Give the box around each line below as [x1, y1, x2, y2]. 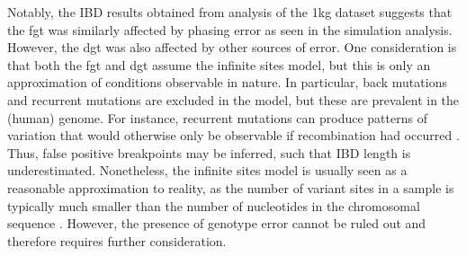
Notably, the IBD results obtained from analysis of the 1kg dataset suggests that [7, 3, 453, 21]
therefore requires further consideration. [7, 231, 227, 250]
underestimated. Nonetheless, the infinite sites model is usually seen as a [7, 161, 408, 180]
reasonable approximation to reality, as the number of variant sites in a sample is [7, 178, 454, 197]
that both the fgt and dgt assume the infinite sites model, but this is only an [7, 55, 431, 74]
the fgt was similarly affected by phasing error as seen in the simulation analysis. [7, 20, 453, 39]
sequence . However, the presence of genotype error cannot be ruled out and [7, 214, 426, 233]
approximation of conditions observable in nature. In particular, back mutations [7, 73, 447, 92]
